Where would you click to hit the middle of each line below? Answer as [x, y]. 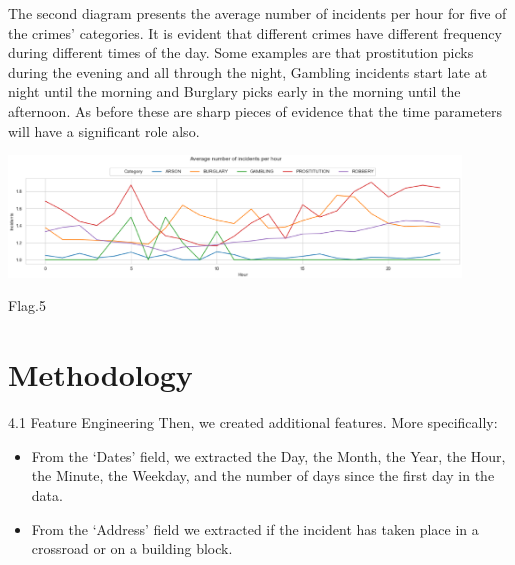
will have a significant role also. [104, 130]
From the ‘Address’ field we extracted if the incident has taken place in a [255, 528]
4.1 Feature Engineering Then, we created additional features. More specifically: [253, 422]
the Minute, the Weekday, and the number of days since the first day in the [263, 475]
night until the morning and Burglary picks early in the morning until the [234, 91]
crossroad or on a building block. [132, 548]
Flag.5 [27, 305]
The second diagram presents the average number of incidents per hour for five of [257, 13]
